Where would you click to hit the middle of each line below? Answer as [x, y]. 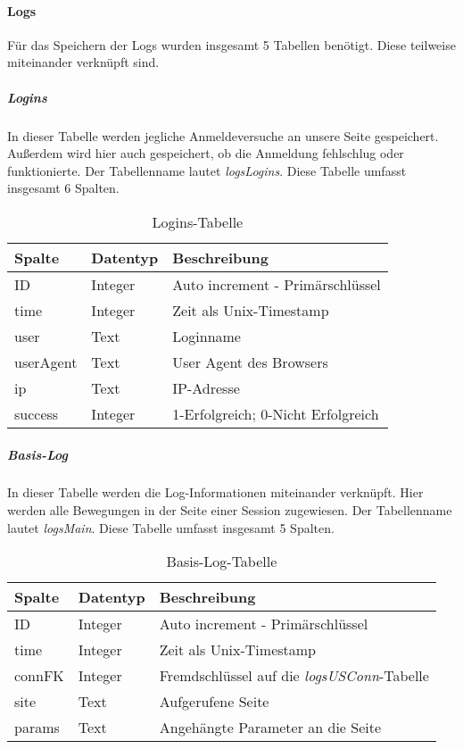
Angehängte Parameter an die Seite [270, 728]
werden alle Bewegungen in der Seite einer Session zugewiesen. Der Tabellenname [230, 510]
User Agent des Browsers [250, 362]
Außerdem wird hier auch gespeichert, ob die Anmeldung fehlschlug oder [206, 153]
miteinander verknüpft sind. [83, 62]
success [37, 413]
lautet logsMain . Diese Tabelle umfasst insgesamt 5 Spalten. [171, 527]
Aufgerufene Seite [214, 702]
